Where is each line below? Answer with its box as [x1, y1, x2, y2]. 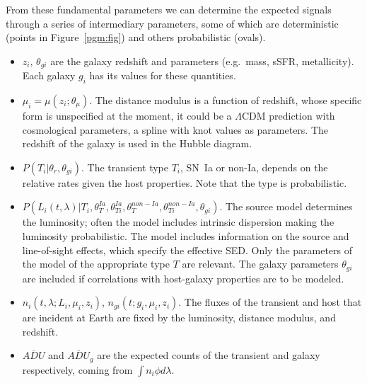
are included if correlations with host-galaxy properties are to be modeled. [22, 270, 344, 285]
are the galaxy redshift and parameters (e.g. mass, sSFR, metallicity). [50, 53, 354, 68]
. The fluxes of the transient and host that [178, 295, 362, 309]
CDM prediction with [241, 108, 335, 123]
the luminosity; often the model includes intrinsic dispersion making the [22, 215, 334, 229]
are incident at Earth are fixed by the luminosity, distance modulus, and [22, 310, 336, 325]
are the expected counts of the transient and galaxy [97, 348, 320, 362]
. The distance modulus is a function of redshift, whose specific [89, 93, 362, 108]
